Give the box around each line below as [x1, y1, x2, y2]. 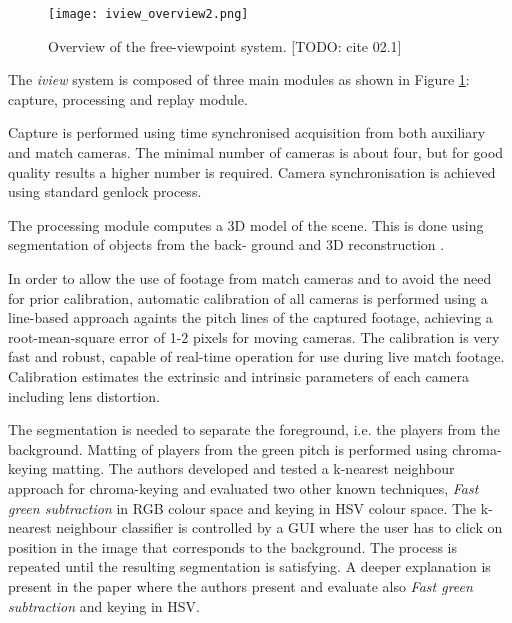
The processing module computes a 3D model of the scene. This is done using [8, 214, 484, 235]
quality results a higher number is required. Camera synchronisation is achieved [8, 161, 496, 182]
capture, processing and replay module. [8, 88, 248, 109]
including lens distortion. [8, 385, 160, 406]
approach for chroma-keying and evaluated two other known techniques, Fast [8, 477, 479, 498]
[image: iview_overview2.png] [48, 7, 249, 21]
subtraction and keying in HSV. [8, 595, 200, 616]
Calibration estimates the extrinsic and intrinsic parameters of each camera [8, 365, 470, 386]
